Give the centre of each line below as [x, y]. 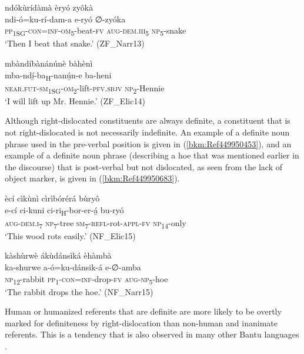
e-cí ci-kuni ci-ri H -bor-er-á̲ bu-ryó [64, 210]
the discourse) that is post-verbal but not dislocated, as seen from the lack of [143, 166]
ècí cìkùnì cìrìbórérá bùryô [52, 198]
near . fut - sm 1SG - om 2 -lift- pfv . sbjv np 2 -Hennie [85, 88]
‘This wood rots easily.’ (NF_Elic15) [70, 235]
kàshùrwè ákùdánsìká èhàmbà [58, 255]
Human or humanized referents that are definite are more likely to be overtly [143, 311]
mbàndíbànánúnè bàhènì [49, 63]
